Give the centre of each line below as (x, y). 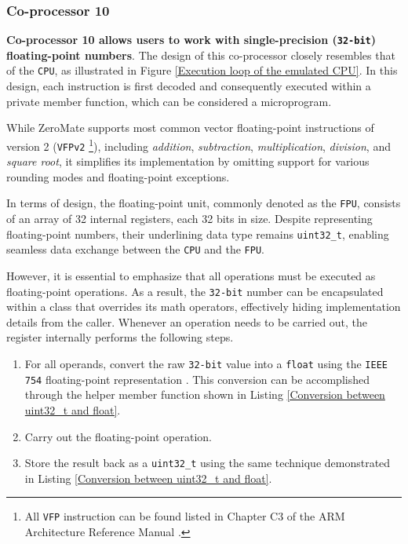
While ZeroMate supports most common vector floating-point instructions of (190, 128)
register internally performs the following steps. (120, 337)
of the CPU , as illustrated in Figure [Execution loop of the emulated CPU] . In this (202, 70)
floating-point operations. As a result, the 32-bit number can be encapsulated (195, 291)
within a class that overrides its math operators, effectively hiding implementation (204, 307)
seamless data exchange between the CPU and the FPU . (135, 249)
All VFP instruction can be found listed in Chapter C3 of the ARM (185, 516)
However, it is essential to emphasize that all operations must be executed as (191, 275)
